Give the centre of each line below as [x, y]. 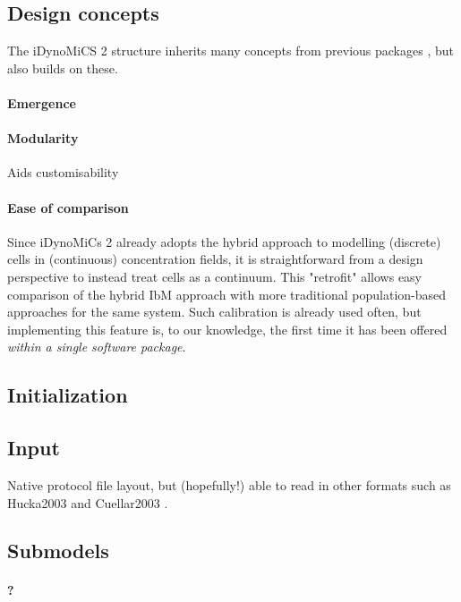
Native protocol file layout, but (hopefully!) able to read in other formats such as [229, 484]
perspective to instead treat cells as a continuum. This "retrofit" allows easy [215, 276]
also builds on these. [63, 68]
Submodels [58, 551]
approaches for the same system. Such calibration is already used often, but [214, 312]
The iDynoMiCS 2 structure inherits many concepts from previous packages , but [230, 51]
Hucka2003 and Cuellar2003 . [88, 502]
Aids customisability [63, 172]
